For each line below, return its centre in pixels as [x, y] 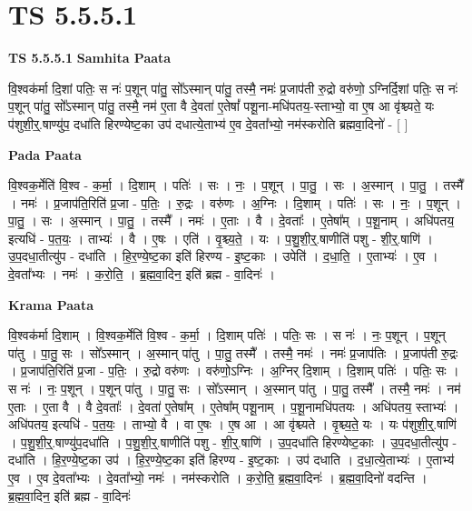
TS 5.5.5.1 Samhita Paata [90, 58]
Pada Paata [45, 154]
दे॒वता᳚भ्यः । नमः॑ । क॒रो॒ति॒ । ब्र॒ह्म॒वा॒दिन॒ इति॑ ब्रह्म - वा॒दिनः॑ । [142, 274]
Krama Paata [51, 304]
